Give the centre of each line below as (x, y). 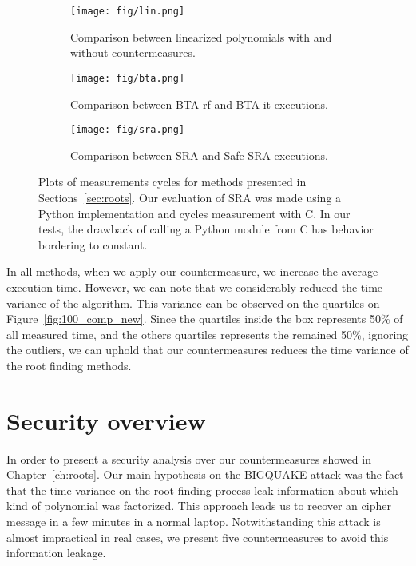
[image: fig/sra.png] (128, 130)
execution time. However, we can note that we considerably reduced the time (195, 287)
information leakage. (56, 553)
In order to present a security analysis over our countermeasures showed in (189, 458)
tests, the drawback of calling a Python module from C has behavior (206, 229)
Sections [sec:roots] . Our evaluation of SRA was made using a (190, 197)
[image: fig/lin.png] (128, 11)
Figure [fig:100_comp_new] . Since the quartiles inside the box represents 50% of (205, 319)
